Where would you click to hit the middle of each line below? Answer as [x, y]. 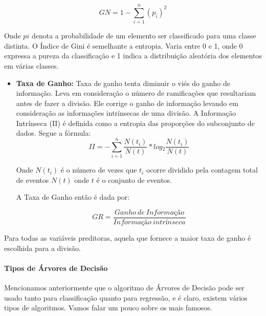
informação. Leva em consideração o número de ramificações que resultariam [136, 93]
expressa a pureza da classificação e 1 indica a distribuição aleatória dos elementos [133, 56]
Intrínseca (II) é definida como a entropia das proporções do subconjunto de [135, 123]
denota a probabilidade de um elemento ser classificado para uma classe [144, 36]
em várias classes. [31, 65]
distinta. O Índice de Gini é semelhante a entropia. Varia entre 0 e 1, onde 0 [124, 45]
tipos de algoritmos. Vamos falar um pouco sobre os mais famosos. [108, 308]
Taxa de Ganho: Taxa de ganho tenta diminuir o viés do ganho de [123, 83]
